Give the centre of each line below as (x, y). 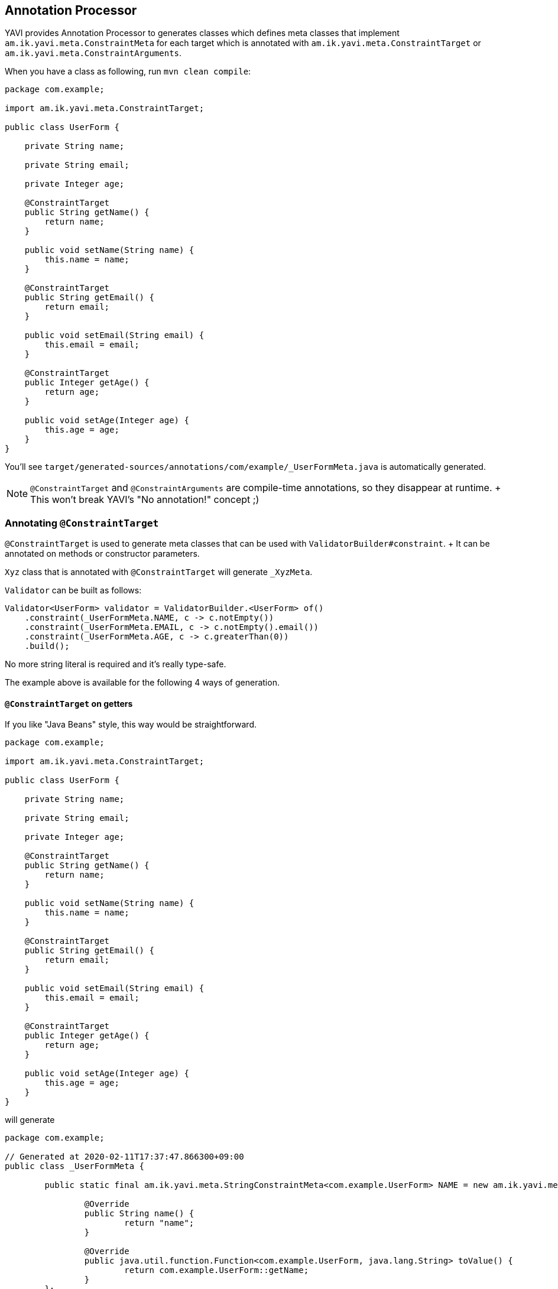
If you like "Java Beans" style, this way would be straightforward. (131, 725)
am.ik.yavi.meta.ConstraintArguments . (93, 53)
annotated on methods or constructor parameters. (102, 554)
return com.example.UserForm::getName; (217, 1270)
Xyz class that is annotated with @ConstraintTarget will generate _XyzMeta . (159, 572)
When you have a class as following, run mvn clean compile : (128, 72)
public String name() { (139, 1214)
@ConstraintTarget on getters (69, 703)
